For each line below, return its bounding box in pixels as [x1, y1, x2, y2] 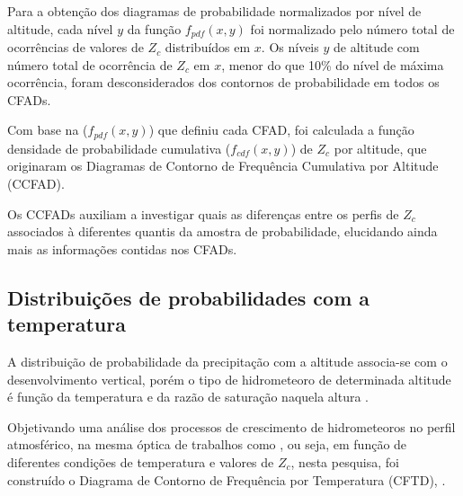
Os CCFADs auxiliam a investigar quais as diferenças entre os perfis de [7, 204, 399, 223]
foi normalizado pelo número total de [250, 19, 455, 38]
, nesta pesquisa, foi [290, 453, 399, 471]
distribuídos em [165, 38, 251, 57]
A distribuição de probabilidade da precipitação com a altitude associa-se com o [7, 352, 448, 371]
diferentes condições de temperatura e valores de [7, 453, 274, 471]
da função [127, 19, 182, 38]
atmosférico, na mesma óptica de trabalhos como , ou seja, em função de [7, 435, 407, 454]
